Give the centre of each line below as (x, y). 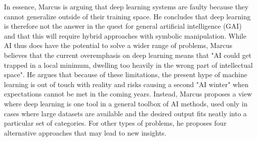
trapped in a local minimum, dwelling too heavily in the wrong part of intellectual (128, 65)
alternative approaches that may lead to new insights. (85, 132)
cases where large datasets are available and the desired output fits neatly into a (126, 113)
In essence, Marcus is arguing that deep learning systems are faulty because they (126, 6)
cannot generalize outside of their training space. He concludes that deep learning (127, 16)
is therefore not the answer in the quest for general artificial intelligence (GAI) (123, 26)
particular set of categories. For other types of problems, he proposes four (115, 123)
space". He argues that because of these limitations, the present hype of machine (126, 74)
